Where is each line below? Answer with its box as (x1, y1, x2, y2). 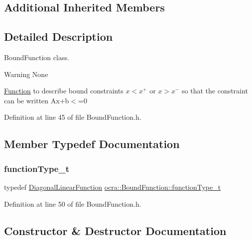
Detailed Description (4, 29, 113, 44)
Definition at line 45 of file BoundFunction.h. (4, 112, 141, 122)
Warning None (4, 69, 48, 79)
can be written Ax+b (4, 95, 69, 105)
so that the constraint (182, 85, 248, 96)
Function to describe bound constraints (4, 85, 124, 96)
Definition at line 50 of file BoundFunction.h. (4, 198, 141, 209)
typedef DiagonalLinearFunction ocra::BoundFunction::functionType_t (4, 181, 221, 192)
